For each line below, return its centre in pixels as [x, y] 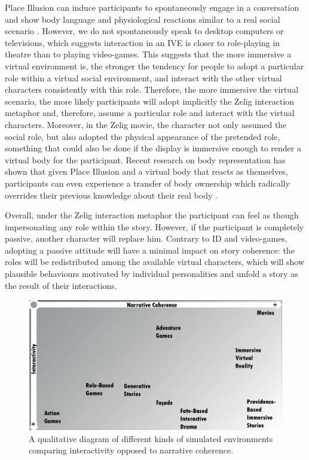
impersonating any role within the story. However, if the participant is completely [154, 226]
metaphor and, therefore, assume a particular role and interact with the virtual [150, 113]
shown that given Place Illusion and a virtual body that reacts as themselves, [146, 171]
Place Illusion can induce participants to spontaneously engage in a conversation [152, 7]
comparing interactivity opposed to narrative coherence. [131, 450]
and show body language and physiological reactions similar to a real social [143, 19]
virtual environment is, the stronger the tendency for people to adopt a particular [154, 66]
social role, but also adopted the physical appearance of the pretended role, [143, 136]
